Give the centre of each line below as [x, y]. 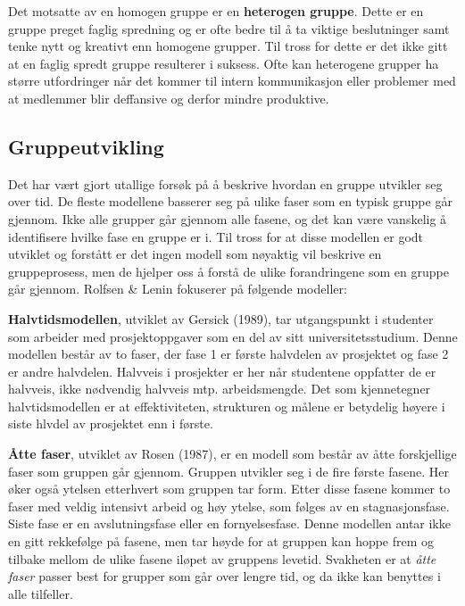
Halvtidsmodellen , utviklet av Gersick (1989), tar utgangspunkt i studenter [221, 318]
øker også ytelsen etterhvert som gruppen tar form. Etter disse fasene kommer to [229, 489]
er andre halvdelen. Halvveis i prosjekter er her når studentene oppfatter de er [222, 371]
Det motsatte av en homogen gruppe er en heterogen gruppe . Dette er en [216, 11]
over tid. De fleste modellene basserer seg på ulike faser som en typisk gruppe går [230, 201]
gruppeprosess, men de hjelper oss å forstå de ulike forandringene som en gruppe [228, 271]
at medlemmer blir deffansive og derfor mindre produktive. [169, 98]
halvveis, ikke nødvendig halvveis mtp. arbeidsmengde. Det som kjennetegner [220, 389]
